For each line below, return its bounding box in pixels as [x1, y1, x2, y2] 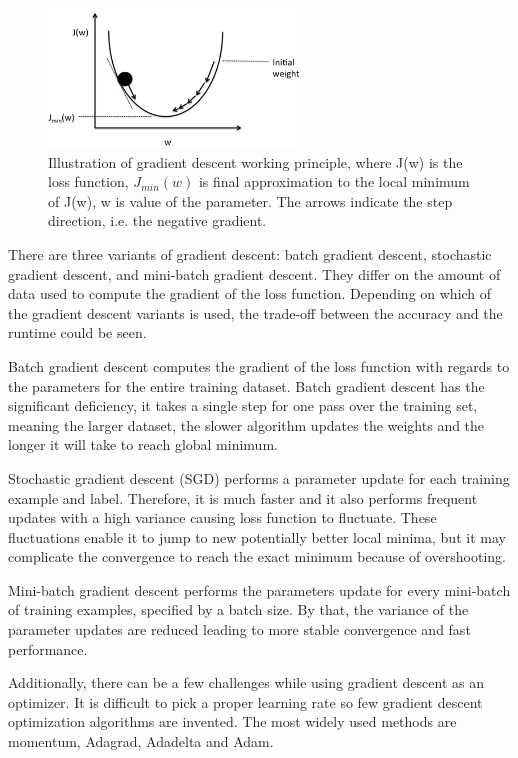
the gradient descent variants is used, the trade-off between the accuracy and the [8, 302, 503, 323]
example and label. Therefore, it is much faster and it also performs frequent [8, 487, 478, 508]
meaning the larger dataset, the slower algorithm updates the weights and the [8, 414, 485, 435]
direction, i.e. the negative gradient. [48, 210, 267, 231]
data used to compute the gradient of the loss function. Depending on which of [8, 283, 492, 304]
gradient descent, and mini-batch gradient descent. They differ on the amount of [8, 263, 501, 284]
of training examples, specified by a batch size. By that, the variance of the [8, 599, 469, 620]
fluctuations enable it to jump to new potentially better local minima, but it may [8, 526, 506, 547]
